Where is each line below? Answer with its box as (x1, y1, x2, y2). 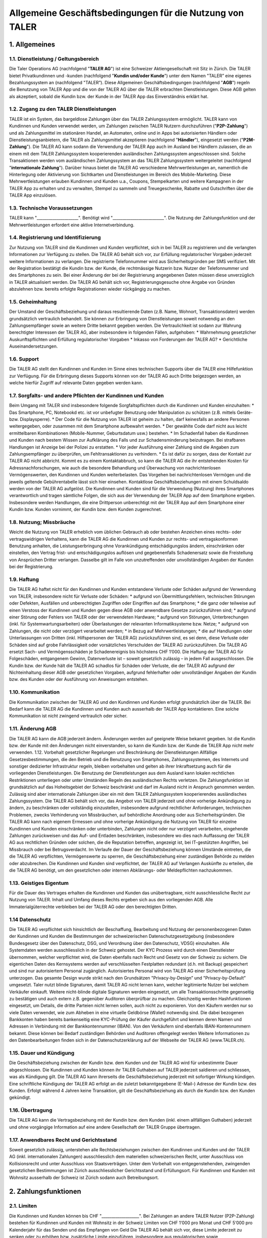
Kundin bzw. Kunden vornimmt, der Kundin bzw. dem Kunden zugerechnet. (9, 507, 162, 513)
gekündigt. (9, 1094, 32, 1100)
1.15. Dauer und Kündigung (9, 1050, 75, 1057)
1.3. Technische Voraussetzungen (9, 205, 93, 211)
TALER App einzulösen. (9, 192, 57, 198)
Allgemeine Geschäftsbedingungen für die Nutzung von (9, 7, 244, 18)
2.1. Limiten (9, 1202, 37, 1209)
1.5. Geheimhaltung (9, 298, 57, 305)
